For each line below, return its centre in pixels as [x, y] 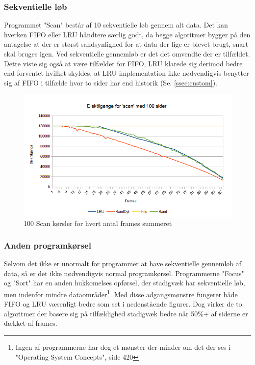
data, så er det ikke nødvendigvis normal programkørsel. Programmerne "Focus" [124, 273]
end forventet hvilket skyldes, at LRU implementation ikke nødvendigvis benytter [127, 73]
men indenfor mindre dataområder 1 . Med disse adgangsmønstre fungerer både [121, 294]
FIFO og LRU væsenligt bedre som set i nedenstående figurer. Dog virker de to [123, 304]
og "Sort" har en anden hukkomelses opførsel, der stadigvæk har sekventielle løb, [125, 283]
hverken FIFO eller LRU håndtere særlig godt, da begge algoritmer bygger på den [127, 34]
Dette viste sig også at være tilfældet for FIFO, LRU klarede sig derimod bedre [123, 63]
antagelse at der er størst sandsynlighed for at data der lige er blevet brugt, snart [126, 44]
